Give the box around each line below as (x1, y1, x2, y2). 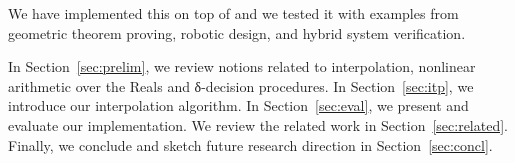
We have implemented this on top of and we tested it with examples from (8, 3, 459, 23)
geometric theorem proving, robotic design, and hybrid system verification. (8, 22, 466, 43)
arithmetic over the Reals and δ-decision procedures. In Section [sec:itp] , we (8, 75, 474, 96)
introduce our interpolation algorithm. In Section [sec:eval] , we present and (8, 95, 469, 116)
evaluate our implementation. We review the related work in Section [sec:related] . (8, 114, 509, 135)
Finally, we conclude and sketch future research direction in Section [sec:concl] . (8, 134, 493, 155)
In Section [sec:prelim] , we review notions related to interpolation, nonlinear (8, 56, 476, 77)
